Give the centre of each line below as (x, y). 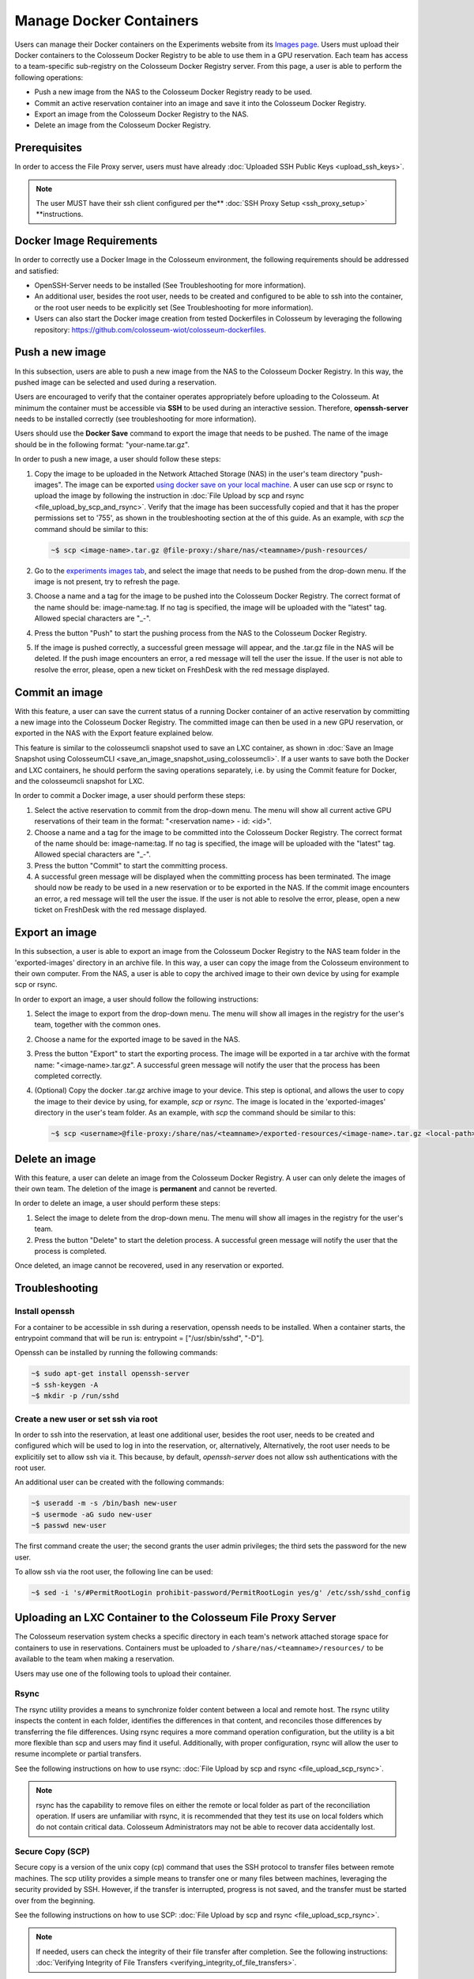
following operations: (49, 77)
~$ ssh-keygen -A (65, 1385)
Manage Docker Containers (107, 21)
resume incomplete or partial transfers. (78, 1754)
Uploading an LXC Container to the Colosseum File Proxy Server (175, 1618)
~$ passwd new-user (69, 1525)
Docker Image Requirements (86, 241)
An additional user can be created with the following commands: (119, 1482)
